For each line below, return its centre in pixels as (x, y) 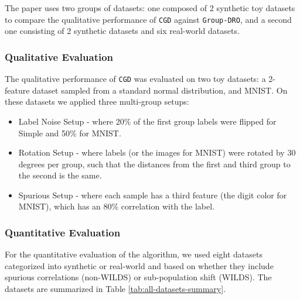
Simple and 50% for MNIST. (70, 133)
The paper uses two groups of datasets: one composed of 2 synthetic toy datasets (150, 8)
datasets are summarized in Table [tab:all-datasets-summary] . (115, 289)
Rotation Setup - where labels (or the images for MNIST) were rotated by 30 (157, 152)
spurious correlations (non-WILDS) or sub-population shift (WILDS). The (138, 277)
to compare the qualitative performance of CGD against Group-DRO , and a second (148, 19)
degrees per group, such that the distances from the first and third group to (154, 164)
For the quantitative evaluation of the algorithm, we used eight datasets (134, 254)
